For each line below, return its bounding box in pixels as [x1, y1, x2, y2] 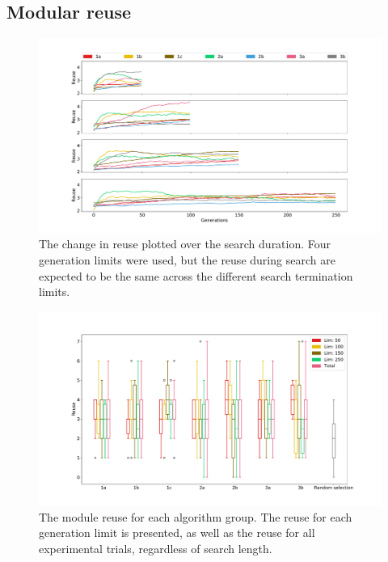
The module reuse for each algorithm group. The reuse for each [39, 508, 352, 525]
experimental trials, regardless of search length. [39, 540, 272, 557]
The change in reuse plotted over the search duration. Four [39, 235, 331, 252]
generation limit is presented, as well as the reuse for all [39, 524, 315, 541]
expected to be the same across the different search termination [39, 267, 353, 284]
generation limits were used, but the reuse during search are [39, 251, 335, 268]
